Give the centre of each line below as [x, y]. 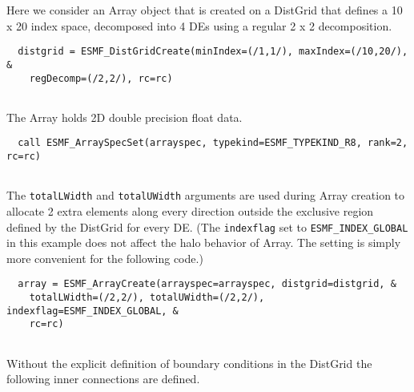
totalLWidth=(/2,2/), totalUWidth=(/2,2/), [147, 298]
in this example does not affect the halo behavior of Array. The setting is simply [204, 242]
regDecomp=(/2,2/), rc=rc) [101, 78]
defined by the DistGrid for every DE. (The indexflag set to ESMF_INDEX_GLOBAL [207, 226]
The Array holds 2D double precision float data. [125, 117]
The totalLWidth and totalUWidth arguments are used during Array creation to [206, 195]
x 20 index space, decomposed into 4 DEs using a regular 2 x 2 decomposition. [199, 25]
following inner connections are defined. [103, 379]
